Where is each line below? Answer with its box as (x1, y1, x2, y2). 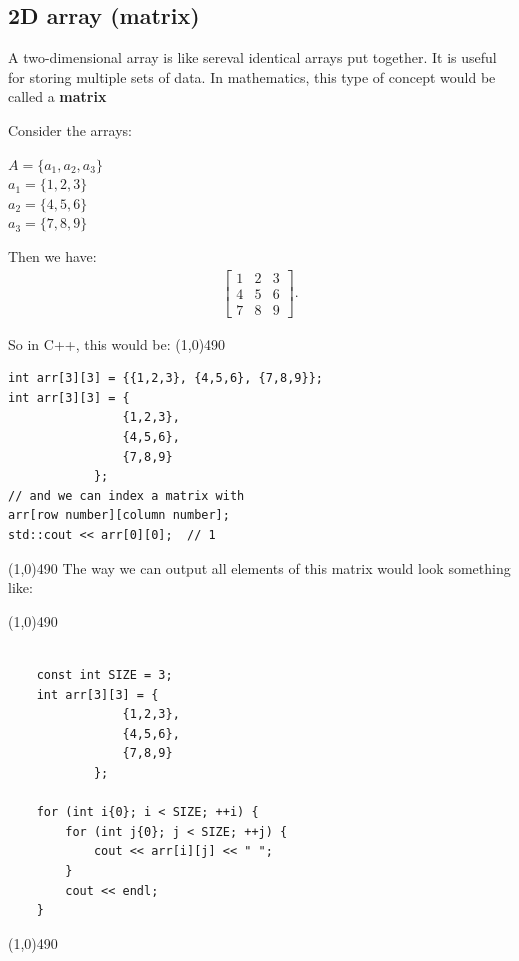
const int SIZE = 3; (36, 667, 173, 682)
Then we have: (8, 245, 97, 266)
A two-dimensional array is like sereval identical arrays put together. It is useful (8, 47, 497, 68)
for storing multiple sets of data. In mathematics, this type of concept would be (8, 66, 496, 87)
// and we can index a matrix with (8, 488, 245, 503)
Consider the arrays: (8, 119, 132, 140)
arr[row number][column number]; (8, 508, 230, 523)
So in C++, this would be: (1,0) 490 (8, 333, 226, 354)
